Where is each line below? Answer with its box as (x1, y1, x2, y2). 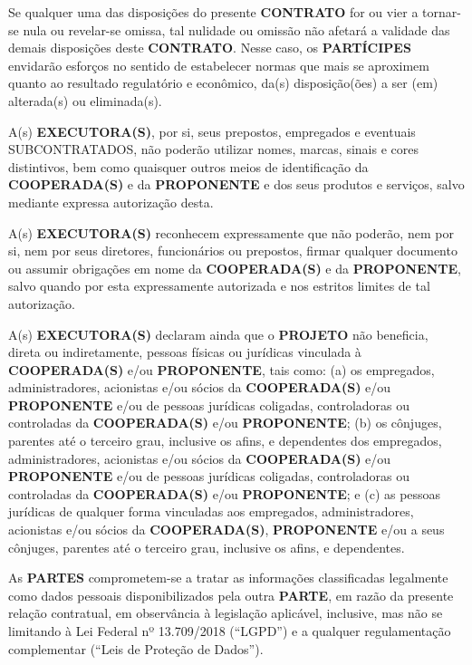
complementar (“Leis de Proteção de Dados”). (8, 639, 264, 658)
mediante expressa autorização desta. (8, 192, 214, 211)
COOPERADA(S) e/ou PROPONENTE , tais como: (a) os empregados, (8, 360, 435, 379)
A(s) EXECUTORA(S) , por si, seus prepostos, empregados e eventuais (8, 121, 416, 140)
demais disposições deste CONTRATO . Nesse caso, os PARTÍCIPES (8, 38, 411, 57)
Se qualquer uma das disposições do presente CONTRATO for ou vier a (8, 3, 419, 21)
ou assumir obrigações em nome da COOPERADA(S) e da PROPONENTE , (8, 258, 461, 277)
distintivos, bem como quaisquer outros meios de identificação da (8, 157, 369, 176)
